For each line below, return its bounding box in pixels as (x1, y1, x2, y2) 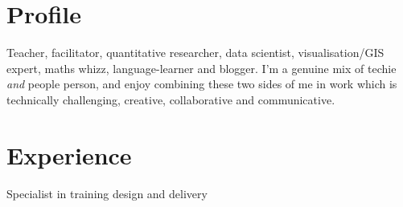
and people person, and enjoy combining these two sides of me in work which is (6, 75, 397, 92)
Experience (6, 138, 132, 171)
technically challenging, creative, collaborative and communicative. (6, 91, 335, 108)
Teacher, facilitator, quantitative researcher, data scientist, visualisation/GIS (6, 44, 384, 61)
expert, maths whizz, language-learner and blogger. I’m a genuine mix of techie (6, 59, 397, 76)
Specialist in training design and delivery (6, 185, 208, 201)
